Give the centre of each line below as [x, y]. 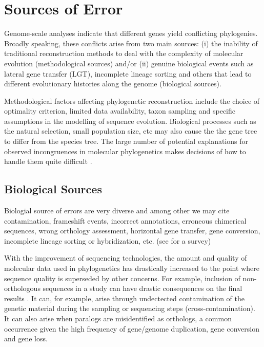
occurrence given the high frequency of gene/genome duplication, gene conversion [132, 328]
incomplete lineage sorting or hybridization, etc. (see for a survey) [108, 240]
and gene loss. [26, 339]
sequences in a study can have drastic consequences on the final [143, 288]
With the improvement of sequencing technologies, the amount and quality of [126, 258]
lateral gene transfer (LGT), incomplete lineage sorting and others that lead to [128, 73]
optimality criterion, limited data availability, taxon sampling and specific [120, 111]
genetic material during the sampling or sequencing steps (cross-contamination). [130, 308]
